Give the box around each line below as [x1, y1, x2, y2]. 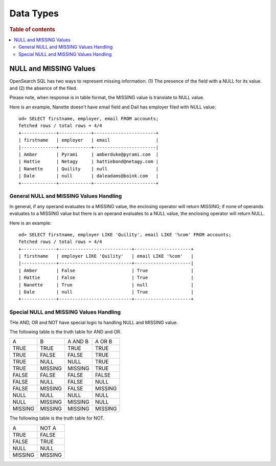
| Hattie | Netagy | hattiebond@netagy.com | [18, 159, 159, 165]
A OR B [95, 338, 112, 345]
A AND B [67, 338, 89, 345]
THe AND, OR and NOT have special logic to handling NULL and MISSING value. [9, 319, 178, 325]
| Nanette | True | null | [18, 282, 194, 287]
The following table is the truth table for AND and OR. [9, 328, 122, 335]
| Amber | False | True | [18, 268, 194, 273]
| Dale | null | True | [18, 289, 194, 295]
